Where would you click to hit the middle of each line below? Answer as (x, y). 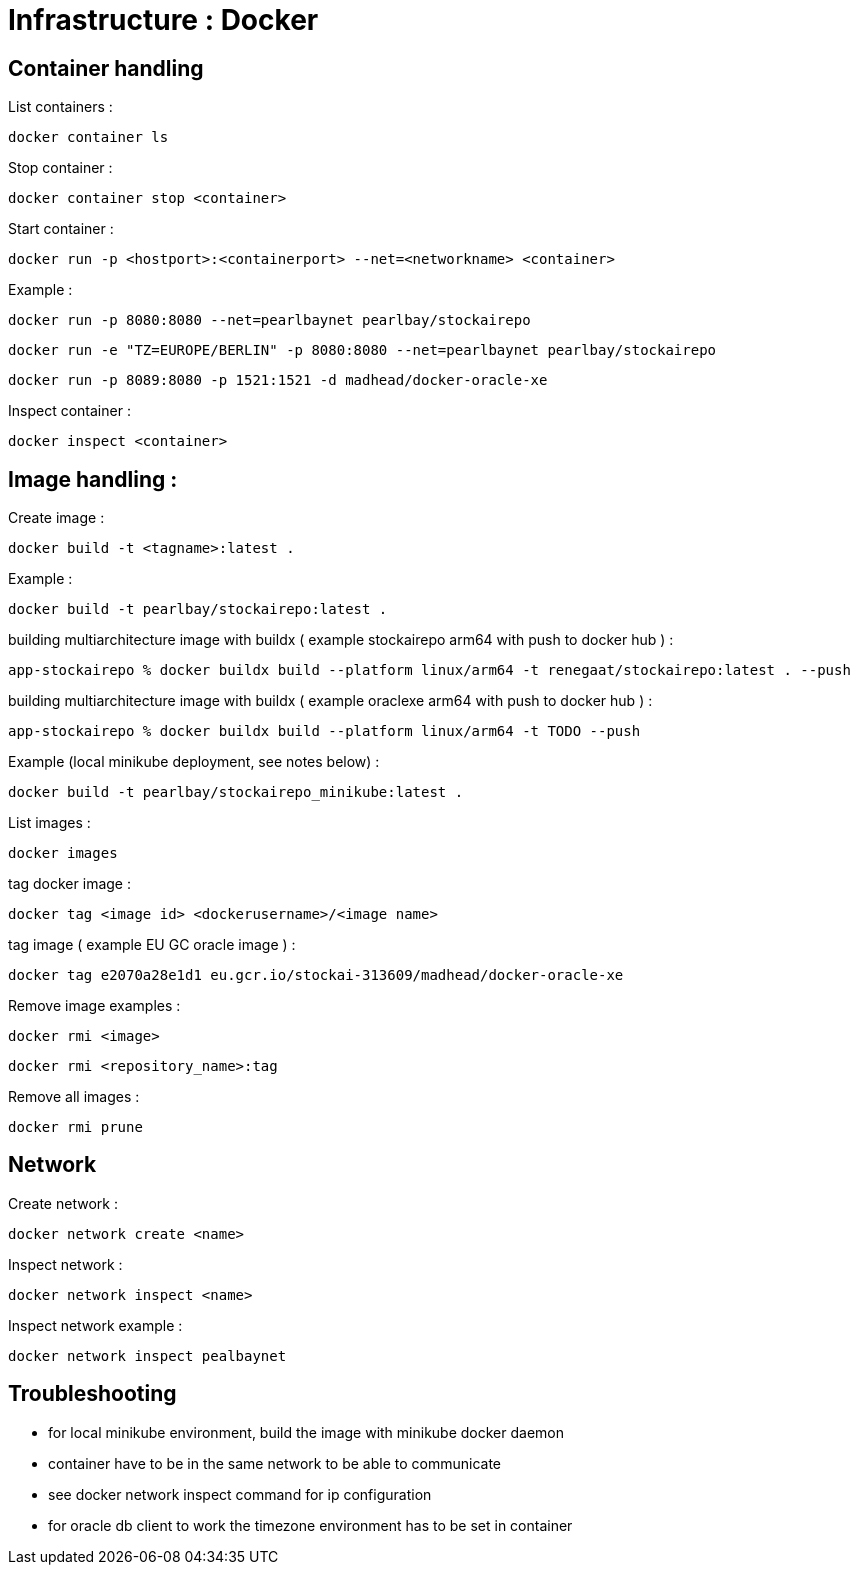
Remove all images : (74, 1097)
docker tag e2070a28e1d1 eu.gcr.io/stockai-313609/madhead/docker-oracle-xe (316, 975)
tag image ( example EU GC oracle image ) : (152, 945)
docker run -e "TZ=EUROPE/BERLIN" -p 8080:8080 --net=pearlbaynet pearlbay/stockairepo (362, 350)
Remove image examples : (94, 1006)
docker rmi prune (75, 1127)
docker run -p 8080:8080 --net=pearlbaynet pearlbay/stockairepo (269, 320)
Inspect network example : (95, 1325)
